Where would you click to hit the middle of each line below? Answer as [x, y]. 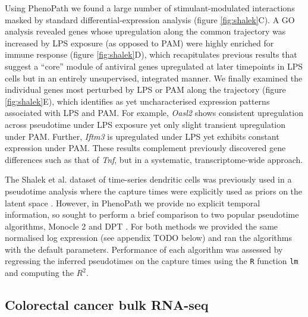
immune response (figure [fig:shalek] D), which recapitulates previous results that [151, 54]
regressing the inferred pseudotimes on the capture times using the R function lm [152, 261]
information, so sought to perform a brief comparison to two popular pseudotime [152, 214]
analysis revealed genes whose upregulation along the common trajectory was [145, 31]
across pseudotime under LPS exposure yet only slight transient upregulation [145, 124]
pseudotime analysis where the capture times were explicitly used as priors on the [154, 191]
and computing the [39, 273]
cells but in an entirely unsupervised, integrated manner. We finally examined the [154, 78]
